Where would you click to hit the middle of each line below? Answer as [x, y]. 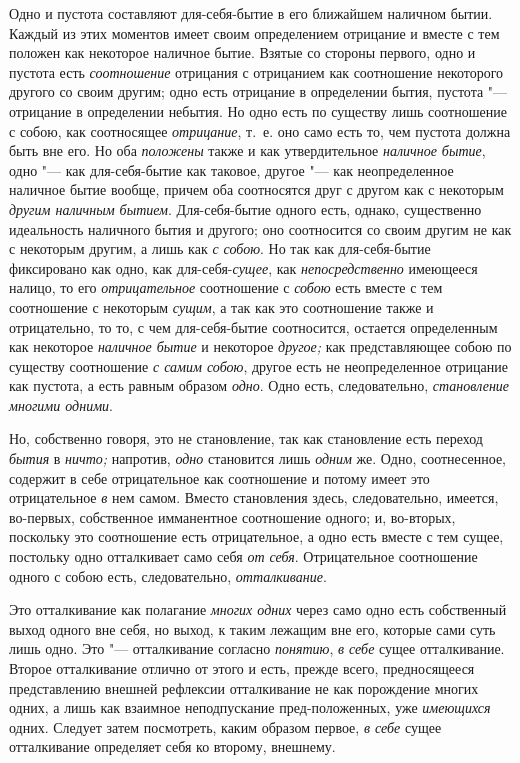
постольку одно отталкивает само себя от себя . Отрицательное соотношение [243, 556]
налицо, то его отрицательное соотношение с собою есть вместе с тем [226, 287]
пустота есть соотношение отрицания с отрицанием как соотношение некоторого [256, 71]
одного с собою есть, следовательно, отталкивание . [168, 575]
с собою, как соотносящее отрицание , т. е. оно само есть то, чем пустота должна [260, 130]
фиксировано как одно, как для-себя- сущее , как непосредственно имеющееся [243, 267]
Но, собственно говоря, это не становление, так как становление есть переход [246, 438]
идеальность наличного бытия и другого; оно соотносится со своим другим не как [260, 228]
